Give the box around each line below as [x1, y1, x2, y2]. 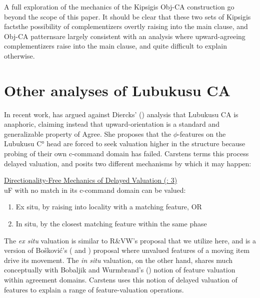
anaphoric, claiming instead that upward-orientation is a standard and [4, 119, 219, 129]
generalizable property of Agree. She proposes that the [4, 128, 171, 139]
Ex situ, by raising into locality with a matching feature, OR [15, 201, 202, 212]
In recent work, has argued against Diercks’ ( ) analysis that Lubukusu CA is [4, 109, 238, 119]
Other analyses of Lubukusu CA [4, 80, 230, 100]
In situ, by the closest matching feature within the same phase [15, 218, 207, 229]
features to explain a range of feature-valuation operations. [4, 284, 184, 294]
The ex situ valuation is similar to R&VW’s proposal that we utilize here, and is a [4, 235, 256, 245]
